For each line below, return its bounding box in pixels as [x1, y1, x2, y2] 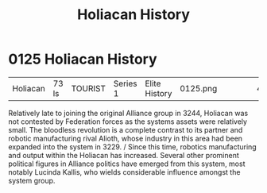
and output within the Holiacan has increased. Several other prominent [8, 150, 240, 160]
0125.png [180, 83, 218, 94]
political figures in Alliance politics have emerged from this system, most [8, 159, 246, 168]
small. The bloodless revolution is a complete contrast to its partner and [8, 125, 243, 134]
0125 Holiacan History [8, 50, 157, 68]
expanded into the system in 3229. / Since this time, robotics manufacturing [8, 141, 257, 152]
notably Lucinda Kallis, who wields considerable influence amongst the [8, 167, 241, 176]
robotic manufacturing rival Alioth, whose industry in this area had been [8, 133, 243, 143]
